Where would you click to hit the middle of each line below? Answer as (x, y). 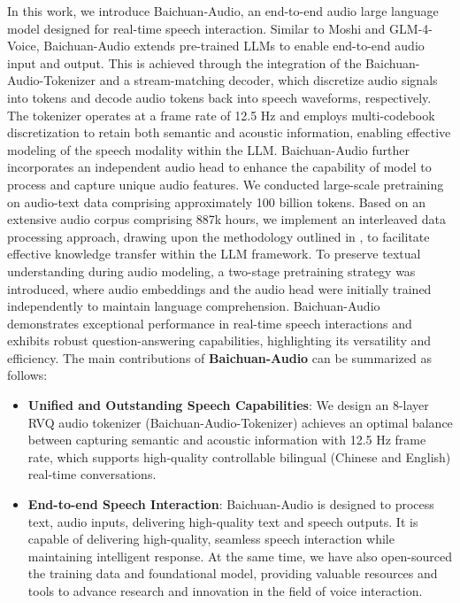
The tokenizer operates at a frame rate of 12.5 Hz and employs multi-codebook (221, 115)
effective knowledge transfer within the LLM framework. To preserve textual (214, 254)
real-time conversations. (92, 474)
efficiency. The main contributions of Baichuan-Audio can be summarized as (219, 357)
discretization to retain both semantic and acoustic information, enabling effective (229, 132)
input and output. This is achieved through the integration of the (184, 62)
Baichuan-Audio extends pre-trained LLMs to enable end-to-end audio (234, 46)
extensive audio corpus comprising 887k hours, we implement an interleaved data (226, 219)
